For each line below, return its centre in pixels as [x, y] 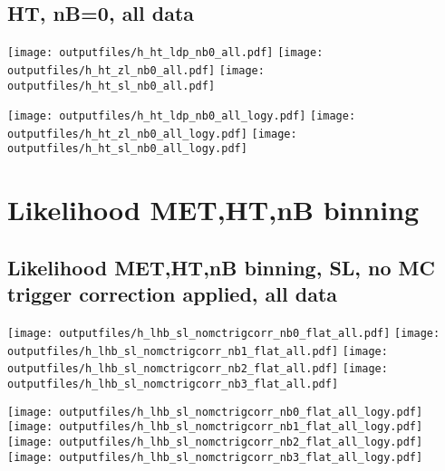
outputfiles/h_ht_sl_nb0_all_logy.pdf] [127, 149]
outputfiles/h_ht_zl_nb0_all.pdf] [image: [136, 70]
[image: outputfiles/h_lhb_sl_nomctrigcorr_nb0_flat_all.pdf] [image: [224, 334]
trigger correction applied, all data [173, 294]
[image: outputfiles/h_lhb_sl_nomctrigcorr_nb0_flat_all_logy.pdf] [215, 412]
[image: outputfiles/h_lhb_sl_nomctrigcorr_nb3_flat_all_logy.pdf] [215, 457]
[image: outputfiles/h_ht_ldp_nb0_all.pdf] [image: [165, 53]
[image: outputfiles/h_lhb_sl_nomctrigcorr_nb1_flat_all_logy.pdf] [215, 427]
